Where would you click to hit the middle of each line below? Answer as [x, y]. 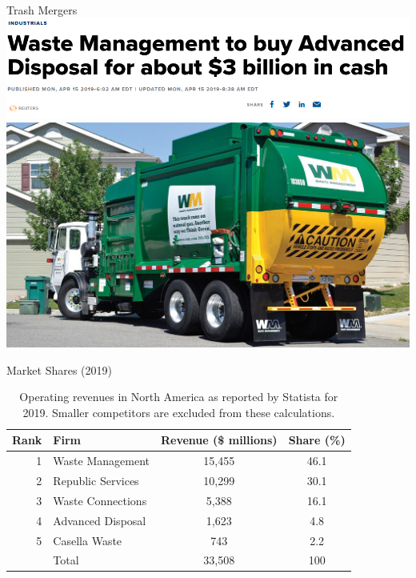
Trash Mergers [42, 10]
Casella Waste [88, 540]
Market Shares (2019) [59, 369]
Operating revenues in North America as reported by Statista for [179, 397]
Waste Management [101, 461]
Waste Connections [100, 500]
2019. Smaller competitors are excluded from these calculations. [179, 412]
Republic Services [96, 480]
